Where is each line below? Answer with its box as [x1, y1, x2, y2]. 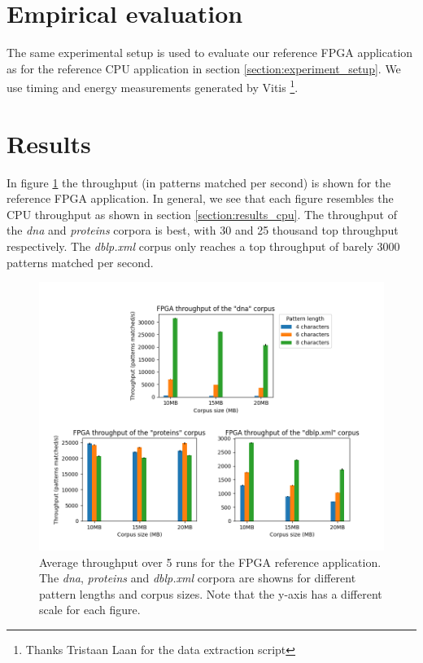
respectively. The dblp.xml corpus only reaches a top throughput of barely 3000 [7, 238, 400, 255]
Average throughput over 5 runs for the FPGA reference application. [39, 553, 382, 570]
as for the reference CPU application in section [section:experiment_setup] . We [7, 59, 401, 77]
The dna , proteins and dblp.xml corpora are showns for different [39, 569, 356, 586]
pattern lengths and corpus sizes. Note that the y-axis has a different [39, 585, 382, 602]
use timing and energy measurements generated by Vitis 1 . [7, 77, 299, 95]
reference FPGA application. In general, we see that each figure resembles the [7, 190, 394, 207]
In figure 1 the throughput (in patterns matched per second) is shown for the [7, 173, 391, 191]
